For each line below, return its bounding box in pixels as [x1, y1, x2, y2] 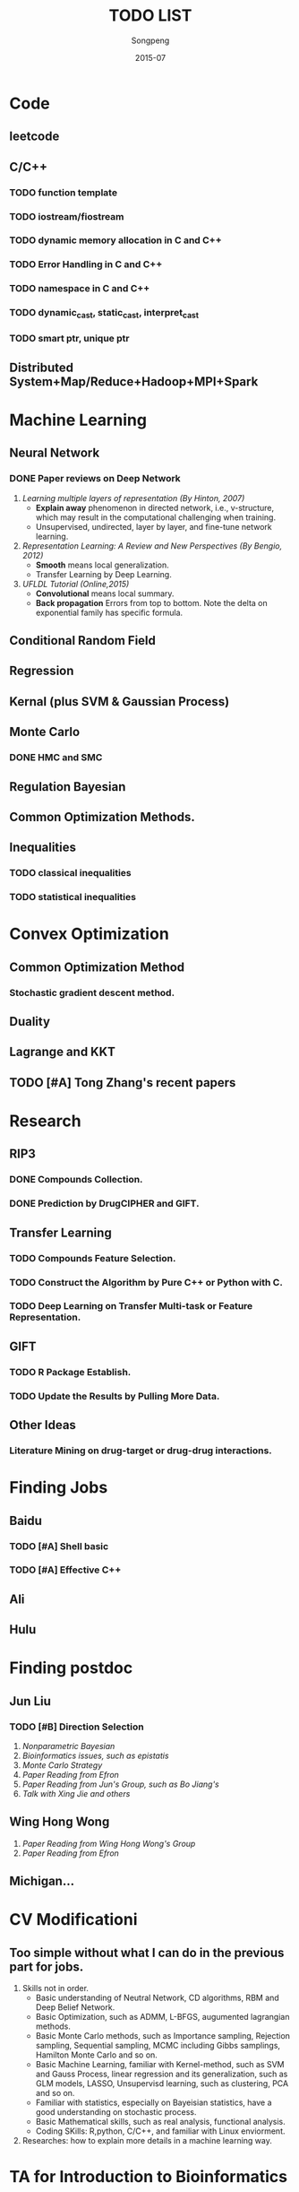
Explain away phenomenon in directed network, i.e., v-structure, [35, 502, 275, 513]
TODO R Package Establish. [9, 1365, 132, 1378]
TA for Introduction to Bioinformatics [9, 2167, 288, 2188]
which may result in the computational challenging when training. [35, 512, 276, 523]
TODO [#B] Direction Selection [9, 1720, 145, 1733]
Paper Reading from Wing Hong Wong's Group [21, 1838, 196, 1849]
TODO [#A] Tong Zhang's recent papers [9, 1075, 236, 1090]
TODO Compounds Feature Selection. [9, 1252, 176, 1264]
